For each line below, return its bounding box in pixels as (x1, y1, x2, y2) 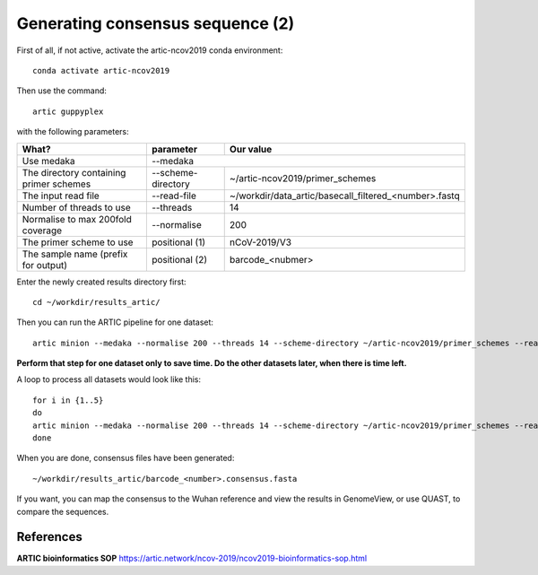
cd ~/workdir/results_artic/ (32, 297, 161, 307)
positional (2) (151, 253, 208, 266)
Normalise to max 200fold (22, 213, 132, 225)
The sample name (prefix (22, 248, 128, 260)
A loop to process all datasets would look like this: (16, 374, 202, 385)
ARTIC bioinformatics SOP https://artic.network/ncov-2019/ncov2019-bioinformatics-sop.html (16, 553, 368, 564)
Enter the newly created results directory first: (16, 276, 187, 287)
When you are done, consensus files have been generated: (16, 453, 235, 464)
